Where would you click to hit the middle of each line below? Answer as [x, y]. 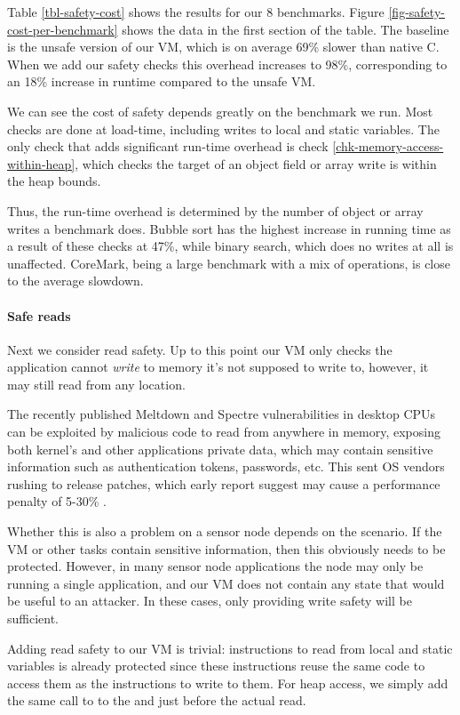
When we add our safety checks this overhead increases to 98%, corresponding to [227, 64]
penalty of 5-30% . [57, 501]
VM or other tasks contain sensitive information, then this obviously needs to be [226, 548]
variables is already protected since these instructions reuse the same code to [216, 666]
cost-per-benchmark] [63, 29]
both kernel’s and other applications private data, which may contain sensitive [220, 449]
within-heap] [41, 163]
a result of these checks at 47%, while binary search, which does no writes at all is [230, 246]
